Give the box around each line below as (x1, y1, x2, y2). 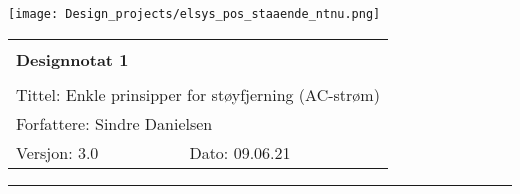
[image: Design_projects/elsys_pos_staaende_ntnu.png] (8, 7, 381, 21)
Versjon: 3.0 (16, 140, 99, 164)
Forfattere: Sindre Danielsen (16, 111, 213, 135)
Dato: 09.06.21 (189, 140, 291, 164)
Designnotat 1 (16, 47, 129, 71)
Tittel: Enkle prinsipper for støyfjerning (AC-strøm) (16, 82, 380, 106)
